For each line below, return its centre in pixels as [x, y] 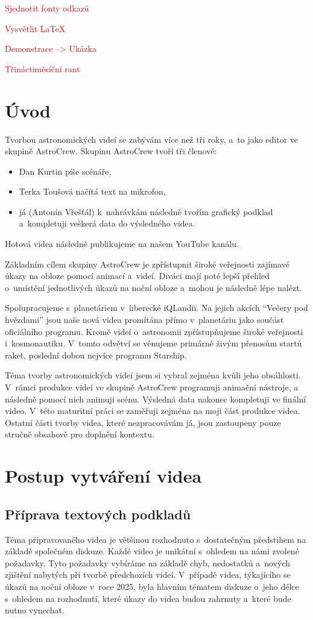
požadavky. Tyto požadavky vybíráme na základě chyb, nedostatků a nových [148, 562]
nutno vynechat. [35, 610]
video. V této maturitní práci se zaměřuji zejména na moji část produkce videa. [153, 411]
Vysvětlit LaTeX [35, 28]
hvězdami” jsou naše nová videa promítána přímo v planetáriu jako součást [144, 320]
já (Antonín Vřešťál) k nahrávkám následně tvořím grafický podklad [146, 211]
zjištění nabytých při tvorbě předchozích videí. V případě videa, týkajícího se [148, 575]
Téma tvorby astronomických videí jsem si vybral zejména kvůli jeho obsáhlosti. [153, 375]
